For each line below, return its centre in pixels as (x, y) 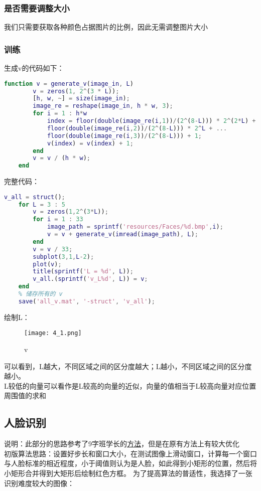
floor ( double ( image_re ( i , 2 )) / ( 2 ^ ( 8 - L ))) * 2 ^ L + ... (137, 128)
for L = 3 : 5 (42, 204)
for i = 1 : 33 (58, 219)
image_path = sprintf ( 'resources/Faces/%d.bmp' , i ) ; (135, 227)
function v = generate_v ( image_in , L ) (69, 84)
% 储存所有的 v (40, 294)
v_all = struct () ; (35, 197)
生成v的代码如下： (34, 68)
